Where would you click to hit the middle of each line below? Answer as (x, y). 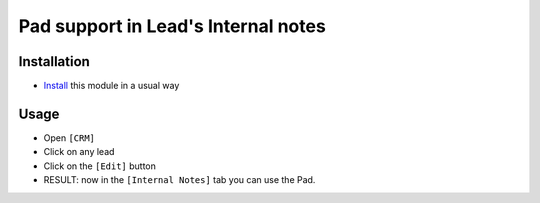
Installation (54, 61)
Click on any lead (79, 152)
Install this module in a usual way (111, 86)
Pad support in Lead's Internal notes (172, 26)
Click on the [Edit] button (100, 166)
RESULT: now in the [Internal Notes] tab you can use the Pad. (179, 180)
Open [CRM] (69, 137)
